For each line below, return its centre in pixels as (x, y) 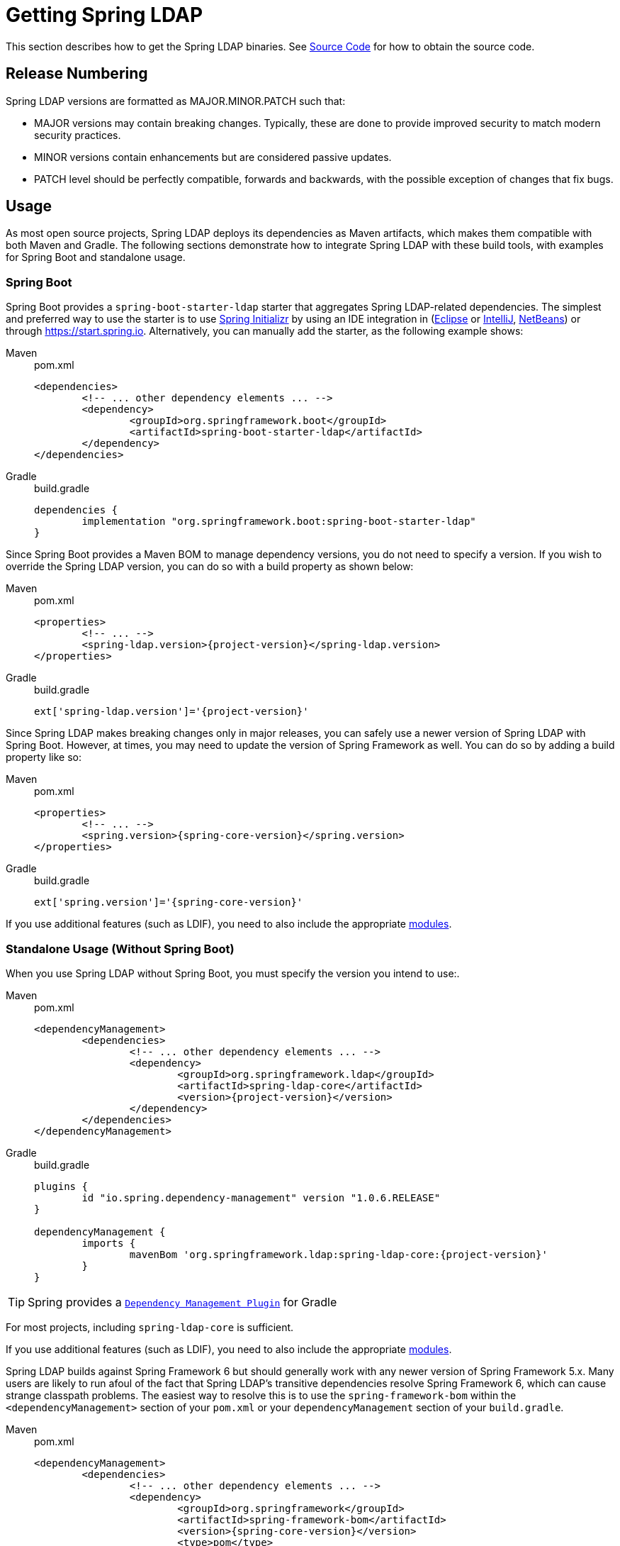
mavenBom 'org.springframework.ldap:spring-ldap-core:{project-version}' (338, 1254)
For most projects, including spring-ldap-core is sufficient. (150, 1327)
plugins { (61, 1186)
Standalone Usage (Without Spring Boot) (120, 949)
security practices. (78, 135)
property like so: (44, 757)
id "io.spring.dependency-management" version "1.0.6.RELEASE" (261, 1197)
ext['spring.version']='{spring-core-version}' (169, 902)
